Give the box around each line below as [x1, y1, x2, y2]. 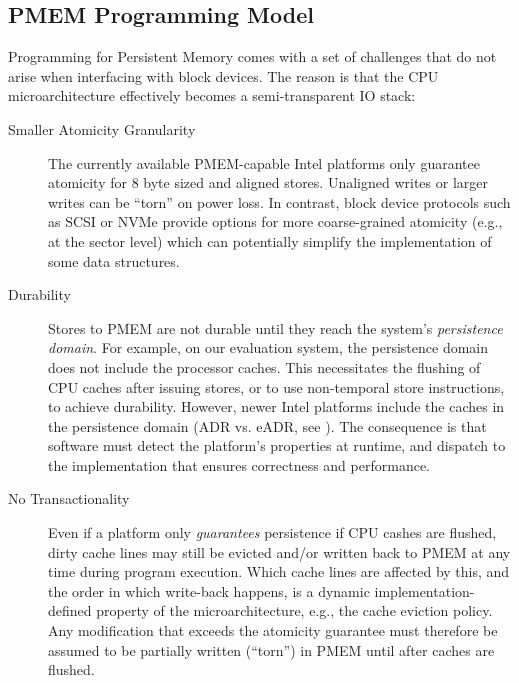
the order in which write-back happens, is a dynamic [48, 580, 370, 601]
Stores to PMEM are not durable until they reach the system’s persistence [48, 317, 503, 338]
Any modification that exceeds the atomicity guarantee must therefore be [48, 620, 498, 641]
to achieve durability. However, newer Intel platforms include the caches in [48, 396, 505, 417]
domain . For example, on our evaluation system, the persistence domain [48, 337, 489, 358]
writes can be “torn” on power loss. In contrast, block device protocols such [48, 191, 511, 212]
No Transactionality [8, 488, 130, 509]
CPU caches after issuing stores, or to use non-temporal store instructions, [48, 376, 505, 397]
